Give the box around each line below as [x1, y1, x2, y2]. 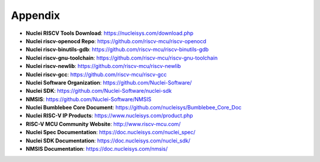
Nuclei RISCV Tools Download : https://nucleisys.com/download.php [25, 30, 194, 37]
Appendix [11, 9, 60, 22]
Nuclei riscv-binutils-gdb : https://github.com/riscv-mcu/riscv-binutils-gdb [25, 46, 209, 53]
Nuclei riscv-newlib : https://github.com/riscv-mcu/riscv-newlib [25, 63, 181, 70]
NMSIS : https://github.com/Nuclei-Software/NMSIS [25, 95, 152, 103]
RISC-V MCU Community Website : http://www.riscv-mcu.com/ [25, 120, 181, 127]
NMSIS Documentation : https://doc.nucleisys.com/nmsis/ [25, 145, 168, 153]
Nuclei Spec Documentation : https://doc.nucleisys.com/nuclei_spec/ [25, 129, 196, 136]
